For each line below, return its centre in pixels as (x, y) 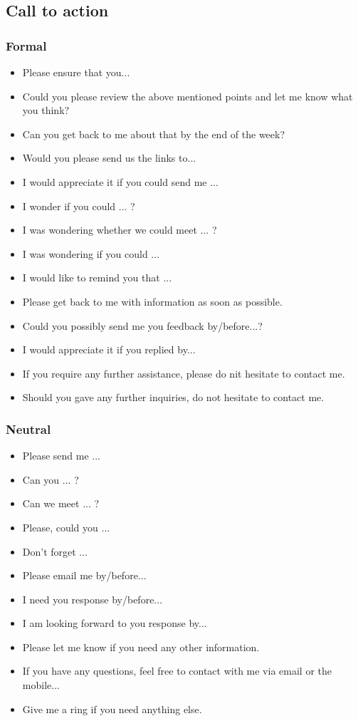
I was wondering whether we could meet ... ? (120, 230)
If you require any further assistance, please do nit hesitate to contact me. (184, 373)
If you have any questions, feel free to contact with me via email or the (177, 671)
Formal (26, 45)
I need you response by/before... (93, 599)
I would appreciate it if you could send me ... (120, 181)
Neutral (28, 429)
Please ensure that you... (76, 72)
